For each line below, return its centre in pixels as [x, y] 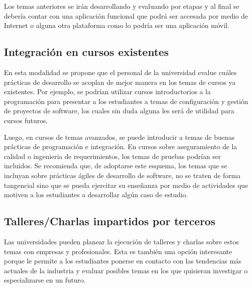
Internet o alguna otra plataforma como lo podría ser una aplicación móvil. [117, 25]
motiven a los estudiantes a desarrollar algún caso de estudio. [96, 195]
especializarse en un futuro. [45, 280]
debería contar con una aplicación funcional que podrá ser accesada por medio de [126, 15]
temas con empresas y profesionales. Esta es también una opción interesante [118, 251]
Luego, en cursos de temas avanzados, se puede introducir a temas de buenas [119, 137]
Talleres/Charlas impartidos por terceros [110, 221]
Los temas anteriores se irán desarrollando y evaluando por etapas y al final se [122, 6]
